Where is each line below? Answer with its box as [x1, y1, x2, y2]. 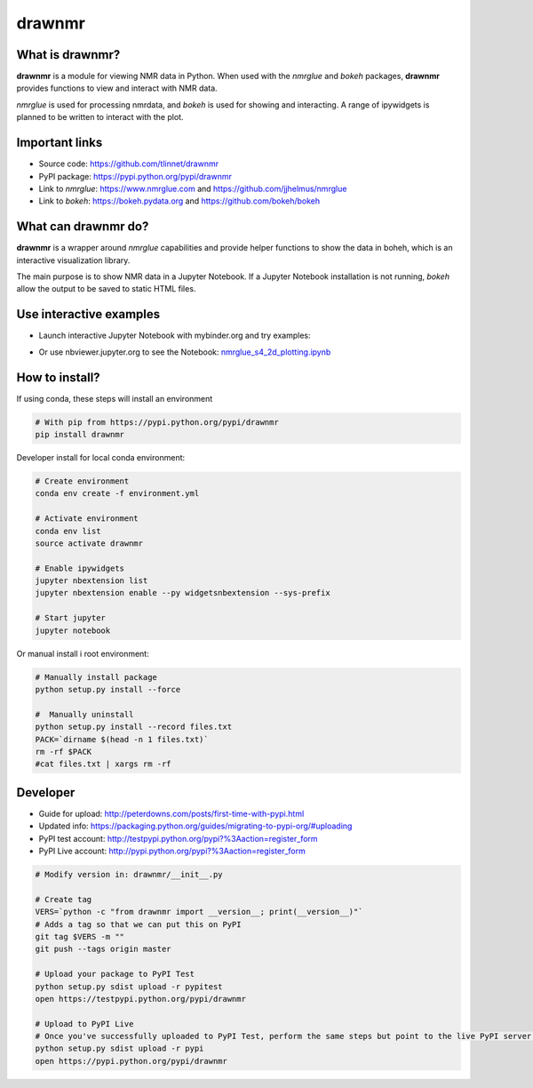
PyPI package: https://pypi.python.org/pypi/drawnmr [38, 171, 233, 181]
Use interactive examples [16, 307, 161, 322]
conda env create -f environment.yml [35, 489, 200, 499]
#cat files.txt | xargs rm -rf [35, 759, 172, 769]
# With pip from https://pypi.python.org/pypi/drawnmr [35, 417, 279, 427]
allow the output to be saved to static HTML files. [16, 284, 196, 294]
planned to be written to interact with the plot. [16, 112, 184, 123]
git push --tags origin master [35, 944, 172, 955]
